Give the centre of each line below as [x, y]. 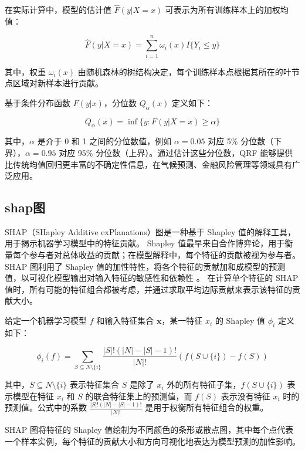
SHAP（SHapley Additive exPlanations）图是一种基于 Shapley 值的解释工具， [150, 231]
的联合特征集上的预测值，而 [139, 396]
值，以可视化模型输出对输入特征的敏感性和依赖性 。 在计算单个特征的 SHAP [152, 278]
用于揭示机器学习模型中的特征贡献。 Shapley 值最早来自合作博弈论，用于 [145, 243]
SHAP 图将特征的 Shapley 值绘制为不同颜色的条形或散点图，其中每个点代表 [149, 430]
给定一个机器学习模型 [46, 321]
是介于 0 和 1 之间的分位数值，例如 [104, 141]
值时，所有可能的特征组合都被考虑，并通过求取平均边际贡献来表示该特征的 [148, 289]
